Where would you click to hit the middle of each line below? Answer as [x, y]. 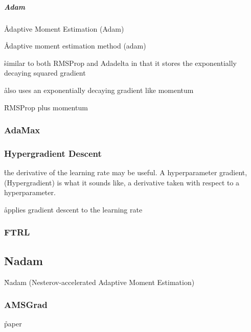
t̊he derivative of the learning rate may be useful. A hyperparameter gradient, [126, 172]
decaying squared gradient [45, 73]
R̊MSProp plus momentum [46, 107]
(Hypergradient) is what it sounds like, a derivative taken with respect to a [122, 182]
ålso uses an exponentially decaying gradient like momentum [99, 90]
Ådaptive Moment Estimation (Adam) [64, 28]
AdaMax [22, 130]
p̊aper [13, 324]
